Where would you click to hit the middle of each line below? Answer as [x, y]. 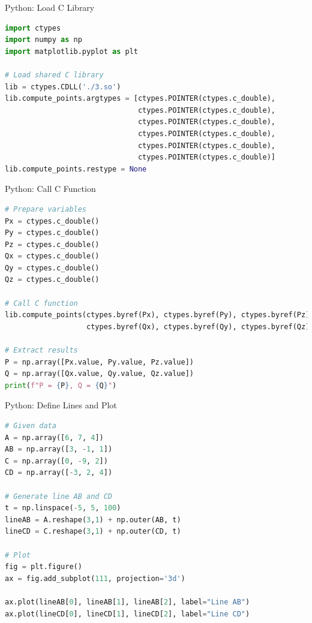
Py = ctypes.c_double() [52, 233]
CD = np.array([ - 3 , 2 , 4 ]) [59, 473]
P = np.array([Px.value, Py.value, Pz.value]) [100, 362]
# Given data [31, 426]
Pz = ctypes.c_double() [52, 244]
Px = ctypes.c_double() [52, 221]
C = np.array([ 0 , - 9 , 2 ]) [56, 461]
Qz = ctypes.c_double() [52, 280]
